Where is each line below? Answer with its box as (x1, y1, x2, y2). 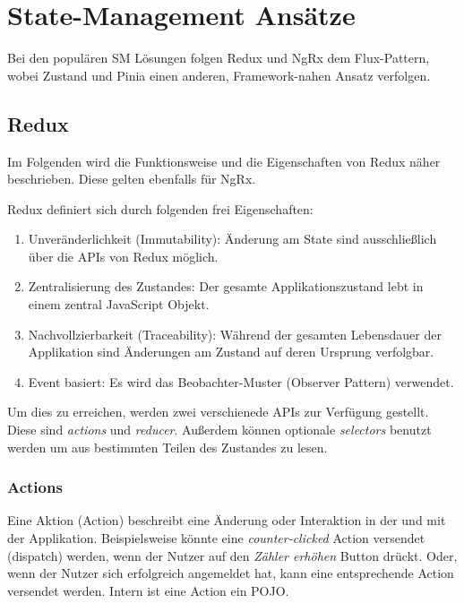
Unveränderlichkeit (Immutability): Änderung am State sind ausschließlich (28, 229, 437, 248)
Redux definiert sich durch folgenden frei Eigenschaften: (7, 199, 314, 218)
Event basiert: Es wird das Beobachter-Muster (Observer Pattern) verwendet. (28, 372, 454, 391)
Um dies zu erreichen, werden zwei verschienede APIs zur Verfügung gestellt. (7, 402, 429, 421)
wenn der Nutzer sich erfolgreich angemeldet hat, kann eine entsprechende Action (7, 564, 454, 582)
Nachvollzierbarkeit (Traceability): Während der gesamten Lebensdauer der (28, 324, 442, 343)
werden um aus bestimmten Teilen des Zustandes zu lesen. (7, 437, 328, 456)
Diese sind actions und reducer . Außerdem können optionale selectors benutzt (7, 420, 432, 439)
